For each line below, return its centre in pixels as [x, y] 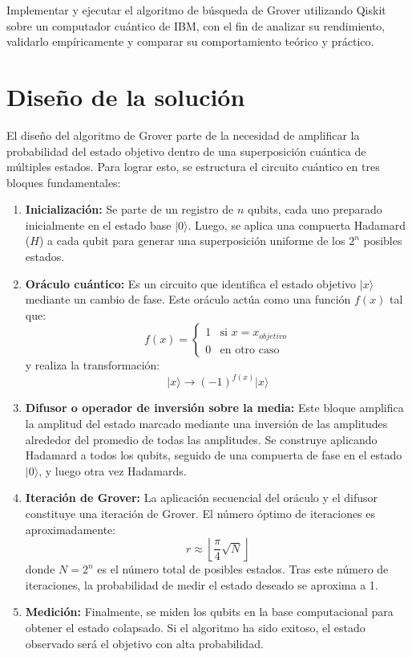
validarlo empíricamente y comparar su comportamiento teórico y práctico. [190, 41]
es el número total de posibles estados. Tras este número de [243, 569]
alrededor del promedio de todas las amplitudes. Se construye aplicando [201, 439]
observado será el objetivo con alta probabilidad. [144, 643]
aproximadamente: [71, 529]
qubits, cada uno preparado [315, 209]
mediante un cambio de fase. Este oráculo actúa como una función [188, 299]
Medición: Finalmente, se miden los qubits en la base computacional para [209, 612]
